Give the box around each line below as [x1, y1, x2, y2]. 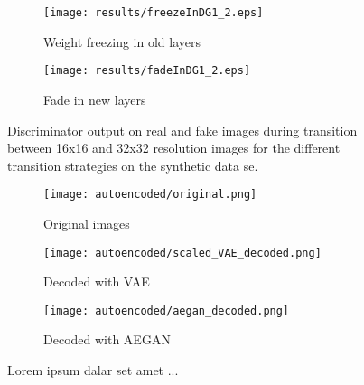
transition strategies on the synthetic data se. [7, 155, 258, 174]
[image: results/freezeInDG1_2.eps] [43, 6, 264, 19]
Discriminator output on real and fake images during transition [7, 120, 358, 139]
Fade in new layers [43, 89, 146, 108]
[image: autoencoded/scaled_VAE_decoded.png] [43, 246, 322, 259]
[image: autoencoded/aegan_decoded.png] [43, 304, 290, 317]
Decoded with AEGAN [43, 330, 171, 349]
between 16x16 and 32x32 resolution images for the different [7, 138, 341, 157]
